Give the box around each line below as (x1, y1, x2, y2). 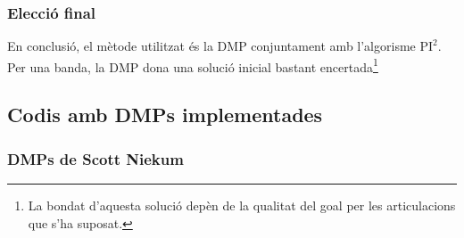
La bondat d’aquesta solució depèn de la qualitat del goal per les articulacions (28, 196, 456, 215)
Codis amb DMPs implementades (7, 101, 323, 128)
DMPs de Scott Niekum (7, 147, 184, 169)
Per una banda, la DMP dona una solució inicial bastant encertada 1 (7, 54, 378, 76)
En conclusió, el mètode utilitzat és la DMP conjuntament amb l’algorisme (7, 37, 416, 55)
